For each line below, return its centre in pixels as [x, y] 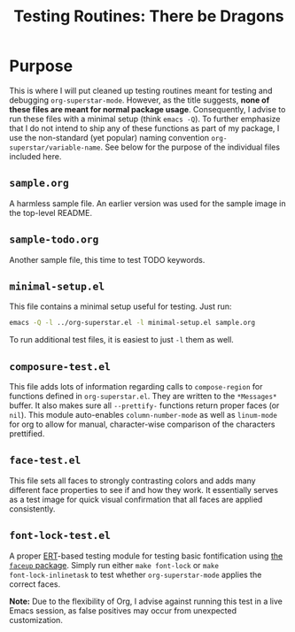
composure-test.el [60, 366]
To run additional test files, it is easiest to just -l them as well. [122, 340]
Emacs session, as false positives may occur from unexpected [123, 610]
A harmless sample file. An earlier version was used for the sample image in [147, 203]
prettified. [27, 434]
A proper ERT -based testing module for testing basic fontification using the [146, 556]
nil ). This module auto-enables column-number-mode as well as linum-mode [143, 415]
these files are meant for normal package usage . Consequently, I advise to [147, 109]
